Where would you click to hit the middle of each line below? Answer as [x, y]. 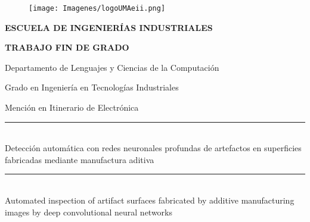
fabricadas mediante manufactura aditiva [80, 159]
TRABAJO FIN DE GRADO [67, 47]
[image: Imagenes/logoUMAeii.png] [97, 8]
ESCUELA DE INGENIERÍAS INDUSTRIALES [109, 27]
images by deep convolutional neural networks [89, 212]
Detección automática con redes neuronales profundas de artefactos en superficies [153, 148]
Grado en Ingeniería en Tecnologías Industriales [92, 87]
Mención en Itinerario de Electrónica [72, 107]
